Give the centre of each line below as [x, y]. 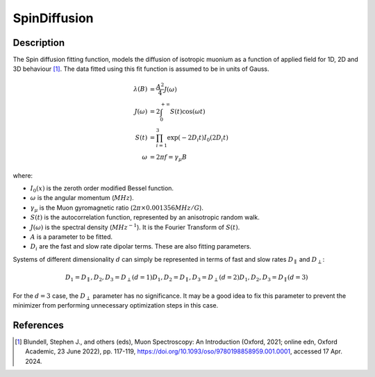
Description [39, 43]
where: [23, 175]
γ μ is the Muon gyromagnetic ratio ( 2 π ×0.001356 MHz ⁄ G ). [117, 208]
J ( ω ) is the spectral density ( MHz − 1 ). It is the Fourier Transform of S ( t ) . [135, 227]
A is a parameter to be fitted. [72, 237]
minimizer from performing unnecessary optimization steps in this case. [116, 305]
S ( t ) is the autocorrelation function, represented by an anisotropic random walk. [145, 217]
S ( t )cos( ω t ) [187, 112]
